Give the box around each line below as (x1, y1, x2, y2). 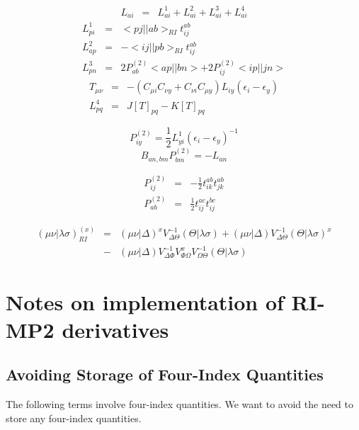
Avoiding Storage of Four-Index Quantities (6, 363, 324, 385)
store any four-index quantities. (6, 410, 142, 425)
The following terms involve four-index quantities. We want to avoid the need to (6, 397, 354, 412)
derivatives (62, 315, 169, 344)
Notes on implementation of (6, 287, 284, 316)
